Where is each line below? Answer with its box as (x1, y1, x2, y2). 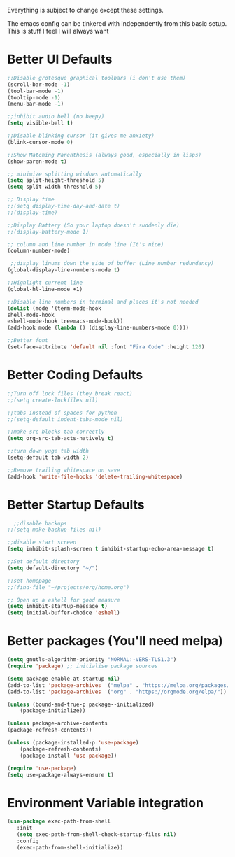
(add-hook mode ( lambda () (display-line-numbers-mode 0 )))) (7, 325, 190, 332)
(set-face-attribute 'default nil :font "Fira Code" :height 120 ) (7, 343, 205, 350)
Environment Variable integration (7, 795, 204, 811)
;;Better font (7, 337, 49, 344)
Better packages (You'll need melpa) (7, 633, 224, 649)
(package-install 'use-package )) (20, 752, 117, 759)
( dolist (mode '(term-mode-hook (7, 304, 101, 312)
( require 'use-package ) (7, 765, 77, 772)
